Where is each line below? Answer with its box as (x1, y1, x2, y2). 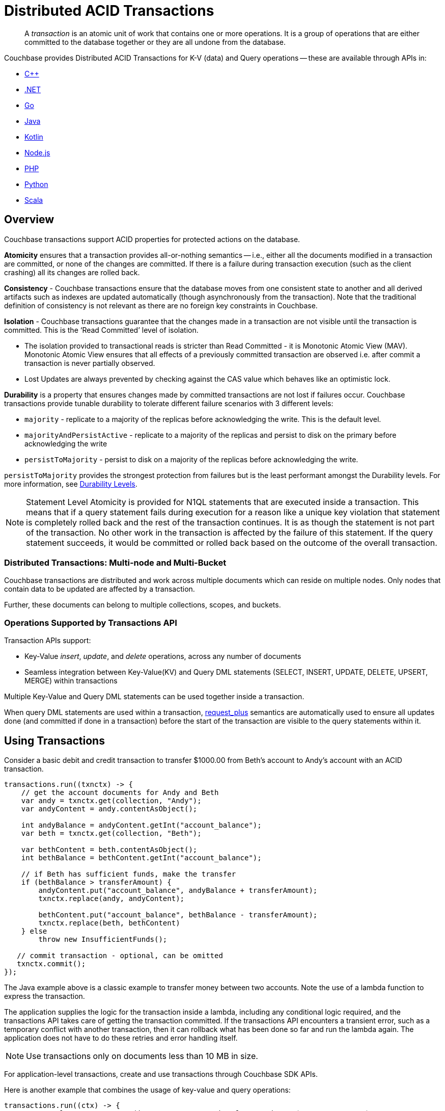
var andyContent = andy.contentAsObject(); (21, 804, 198, 813)
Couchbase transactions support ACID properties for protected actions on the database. (4, 234, 300, 244)
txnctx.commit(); (17, 959, 86, 968)
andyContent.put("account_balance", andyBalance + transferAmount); (38, 886, 318, 894)
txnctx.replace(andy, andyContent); (38, 894, 185, 903)
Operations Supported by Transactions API (4, 617, 177, 628)
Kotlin (24, 132, 43, 141)
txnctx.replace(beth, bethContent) (38, 918, 180, 927)
